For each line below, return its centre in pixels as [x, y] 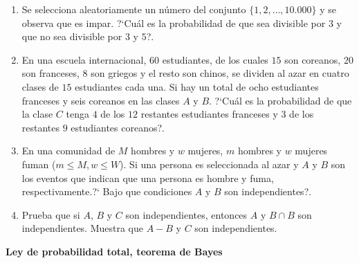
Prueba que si [51, 214]
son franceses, [50, 73]
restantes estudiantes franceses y [209, 114]
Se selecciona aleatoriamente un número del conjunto [134, 9]
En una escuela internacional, [84, 59]
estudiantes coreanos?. [118, 127]
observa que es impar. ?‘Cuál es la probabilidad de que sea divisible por [174, 22]
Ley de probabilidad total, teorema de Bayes [114, 251]
